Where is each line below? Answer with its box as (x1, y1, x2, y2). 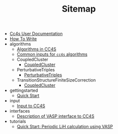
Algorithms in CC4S (16, 46, 57, 52)
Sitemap (61, 3, 96, 15)
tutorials (9, 118, 26, 124)
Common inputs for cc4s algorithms (16, 51, 88, 57)
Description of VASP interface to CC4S (16, 113, 94, 119)
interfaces (9, 108, 30, 114)
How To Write (9, 36, 37, 42)
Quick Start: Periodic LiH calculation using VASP (16, 124, 113, 130)
